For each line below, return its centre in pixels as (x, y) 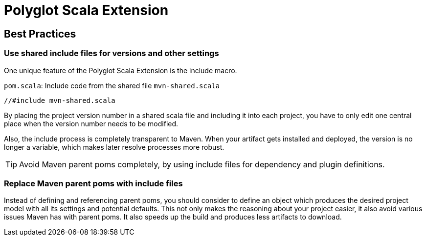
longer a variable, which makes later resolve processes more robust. (114, 147)
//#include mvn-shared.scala (60, 100)
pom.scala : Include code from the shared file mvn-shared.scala (112, 85)
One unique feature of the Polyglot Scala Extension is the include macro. (121, 70)
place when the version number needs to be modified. (91, 123)
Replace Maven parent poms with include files (93, 183)
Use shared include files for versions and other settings (112, 53)
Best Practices (40, 34)
